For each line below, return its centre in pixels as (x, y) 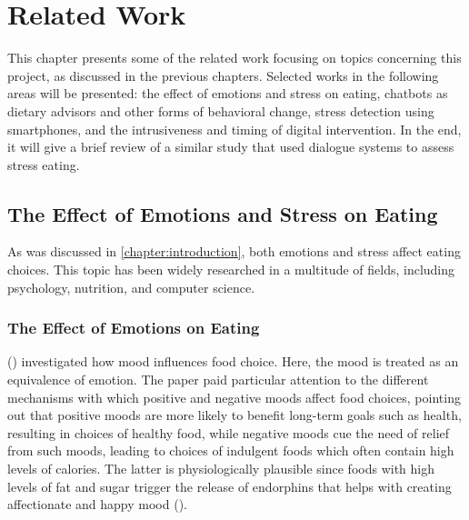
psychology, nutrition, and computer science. (131, 287)
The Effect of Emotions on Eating (134, 328)
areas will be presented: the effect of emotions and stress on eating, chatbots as (228, 93)
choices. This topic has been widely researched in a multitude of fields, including (231, 270)
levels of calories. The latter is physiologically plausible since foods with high (221, 469)
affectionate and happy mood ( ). (97, 504)
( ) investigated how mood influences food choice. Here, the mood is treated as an (233, 361)
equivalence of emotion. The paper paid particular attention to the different (218, 380)
